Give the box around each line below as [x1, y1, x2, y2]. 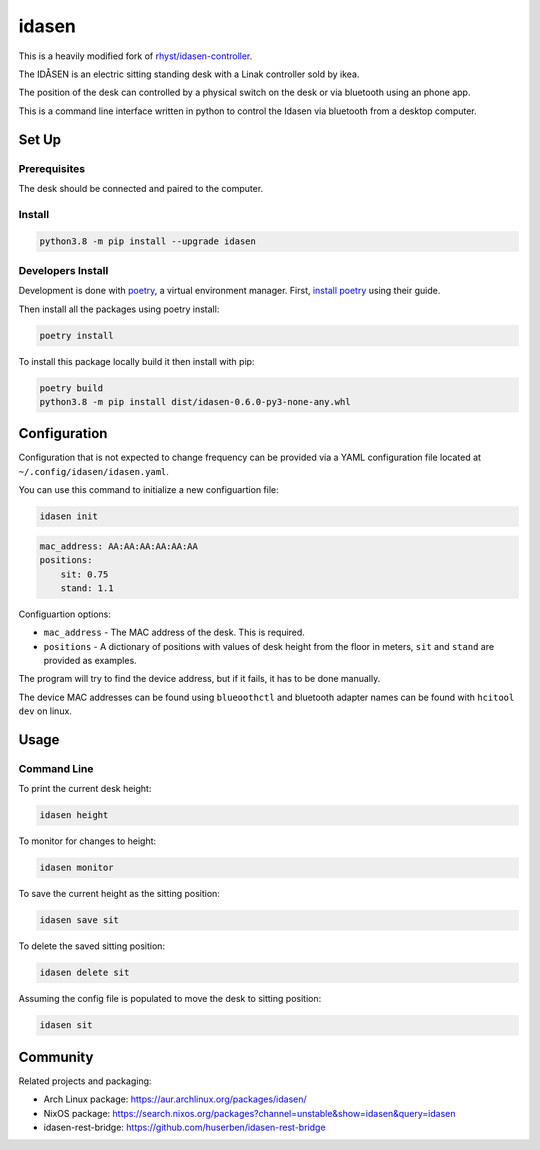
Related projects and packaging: [18, 1075, 152, 1087]
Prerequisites [18, 161, 85, 175]
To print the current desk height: [18, 783, 152, 795]
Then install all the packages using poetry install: [18, 303, 220, 315]
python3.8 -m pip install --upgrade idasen [39, 236, 257, 247]
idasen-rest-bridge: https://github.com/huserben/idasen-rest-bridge [43, 1121, 326, 1133]
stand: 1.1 [60, 582, 114, 594]
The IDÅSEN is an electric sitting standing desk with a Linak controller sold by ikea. [18, 68, 360, 80]
